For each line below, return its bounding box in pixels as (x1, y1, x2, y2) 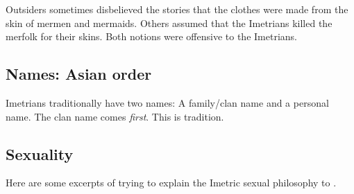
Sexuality (6, 143, 74, 164)
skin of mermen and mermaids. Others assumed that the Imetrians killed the (6, 15, 332, 30)
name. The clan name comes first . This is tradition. (6, 109, 224, 123)
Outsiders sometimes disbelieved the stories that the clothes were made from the (6, 2, 348, 16)
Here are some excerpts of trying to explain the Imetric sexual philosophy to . (6, 175, 337, 190)
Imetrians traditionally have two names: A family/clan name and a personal (6, 95, 329, 109)
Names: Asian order (6, 63, 152, 85)
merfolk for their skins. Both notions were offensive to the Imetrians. (6, 29, 297, 44)
